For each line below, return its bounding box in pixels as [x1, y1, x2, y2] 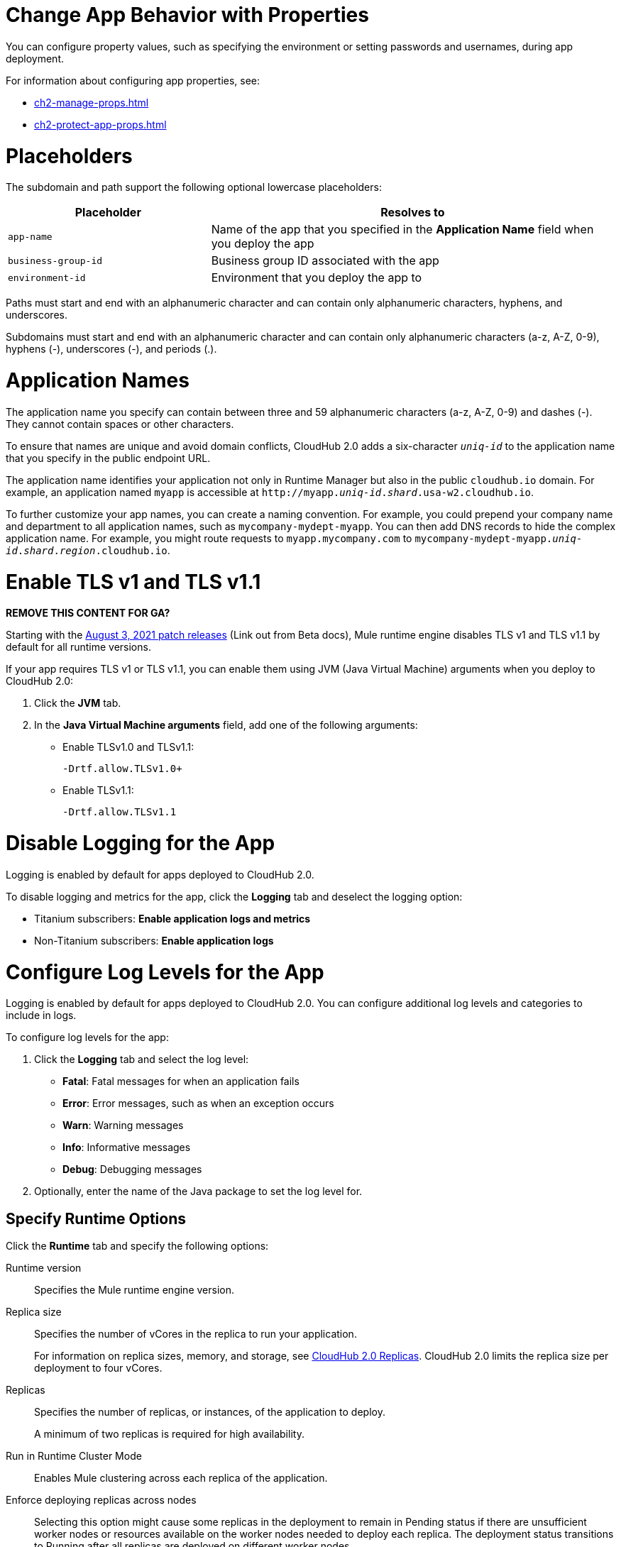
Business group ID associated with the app [211, 253, 439, 268]
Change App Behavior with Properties [6, 3, 369, 27]
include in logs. [6, 1009, 77, 1022]
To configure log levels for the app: [6, 1031, 169, 1044]
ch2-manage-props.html [34, 96, 149, 109]
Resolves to [380, 205, 445, 220]
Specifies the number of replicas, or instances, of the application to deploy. [34, 1406, 385, 1419]
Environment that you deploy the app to [211, 270, 422, 285]
